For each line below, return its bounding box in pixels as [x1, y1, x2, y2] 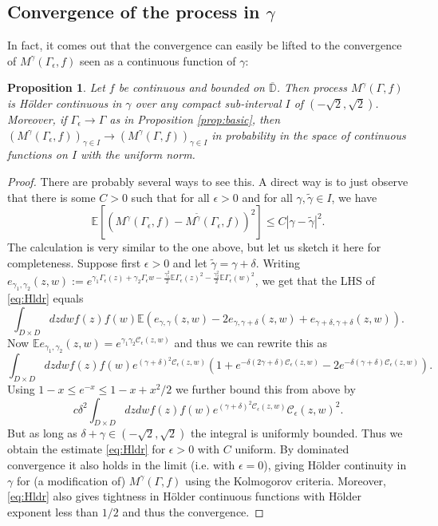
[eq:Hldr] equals [7, 290, 84, 307]
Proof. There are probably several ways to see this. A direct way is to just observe [7, 172, 408, 189]
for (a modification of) [16, 472, 126, 488]
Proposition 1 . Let [7, 79, 105, 96]
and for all [242, 188, 293, 205]
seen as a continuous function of [80, 52, 236, 69]
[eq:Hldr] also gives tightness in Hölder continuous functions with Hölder [7, 488, 361, 504]
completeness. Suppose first [7, 254, 141, 271]
